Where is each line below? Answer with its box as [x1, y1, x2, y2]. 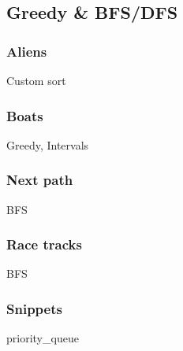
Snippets [6, 298, 62, 318]
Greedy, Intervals [6, 136, 89, 153]
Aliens [6, 41, 47, 61]
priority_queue [6, 330, 79, 346]
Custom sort [6, 72, 66, 88]
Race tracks [6, 235, 82, 254]
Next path [6, 170, 73, 190]
